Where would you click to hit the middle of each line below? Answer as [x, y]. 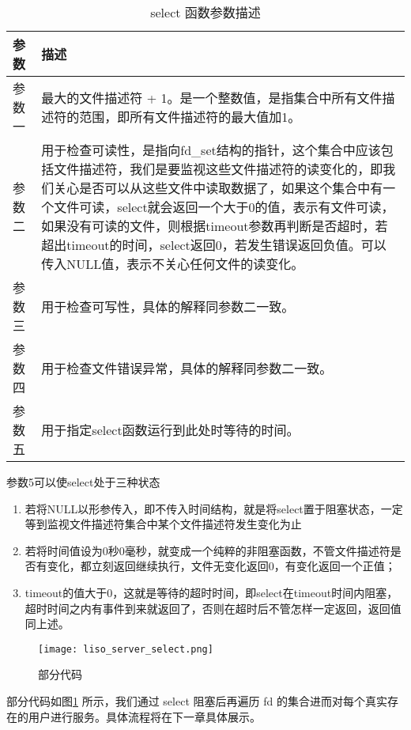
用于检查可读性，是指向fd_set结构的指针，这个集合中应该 [211, 150]
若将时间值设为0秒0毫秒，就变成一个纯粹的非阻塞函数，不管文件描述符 [207, 550]
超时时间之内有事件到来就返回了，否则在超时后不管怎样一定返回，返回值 [213, 608]
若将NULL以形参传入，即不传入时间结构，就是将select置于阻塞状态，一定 [214, 508]
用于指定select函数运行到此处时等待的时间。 [170, 430]
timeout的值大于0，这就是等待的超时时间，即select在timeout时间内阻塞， [211, 592]
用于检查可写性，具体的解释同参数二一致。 [168, 306]
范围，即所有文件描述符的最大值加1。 [190, 117]
